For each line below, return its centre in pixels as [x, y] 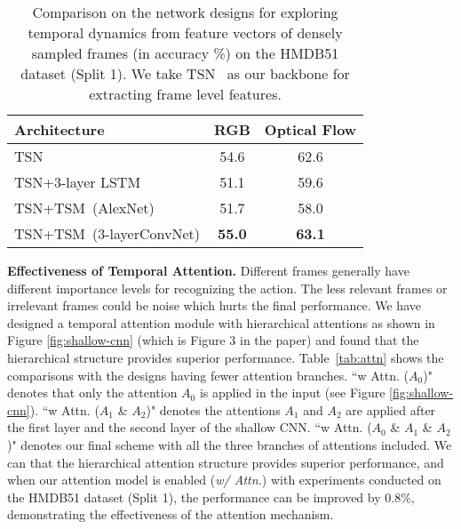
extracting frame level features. [185, 94]
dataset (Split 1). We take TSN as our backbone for [185, 73]
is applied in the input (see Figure [292, 393]
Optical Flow [310, 129]
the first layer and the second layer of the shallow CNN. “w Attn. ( [190, 427]
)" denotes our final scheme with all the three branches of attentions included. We [230, 444]
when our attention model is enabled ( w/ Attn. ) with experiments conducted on [224, 480]
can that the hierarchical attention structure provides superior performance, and [226, 462]
